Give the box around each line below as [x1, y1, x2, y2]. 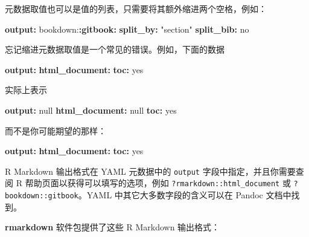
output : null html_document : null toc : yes [5, 103, 177, 116]
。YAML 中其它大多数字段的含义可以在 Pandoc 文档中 [78, 189, 291, 201]
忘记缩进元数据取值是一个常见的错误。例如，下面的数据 [5, 43, 225, 56]
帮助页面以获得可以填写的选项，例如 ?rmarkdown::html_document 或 [25, 177, 291, 189]
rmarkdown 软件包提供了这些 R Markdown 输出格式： [5, 221, 220, 233]
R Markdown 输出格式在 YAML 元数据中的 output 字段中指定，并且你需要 [5, 164, 296, 177]
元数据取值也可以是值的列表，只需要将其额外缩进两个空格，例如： [5, 2, 267, 15]
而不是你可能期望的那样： [5, 124, 106, 137]
